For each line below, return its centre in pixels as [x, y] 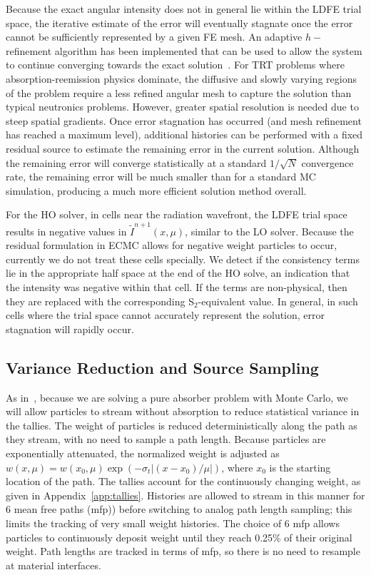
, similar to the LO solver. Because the [269, 231]
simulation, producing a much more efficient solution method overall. [156, 190]
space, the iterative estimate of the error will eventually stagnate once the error [179, 22]
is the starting [300, 467]
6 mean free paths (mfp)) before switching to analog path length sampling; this [179, 509]
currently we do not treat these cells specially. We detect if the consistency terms [183, 259]
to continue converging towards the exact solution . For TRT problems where [175, 65]
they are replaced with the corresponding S [100, 301]
